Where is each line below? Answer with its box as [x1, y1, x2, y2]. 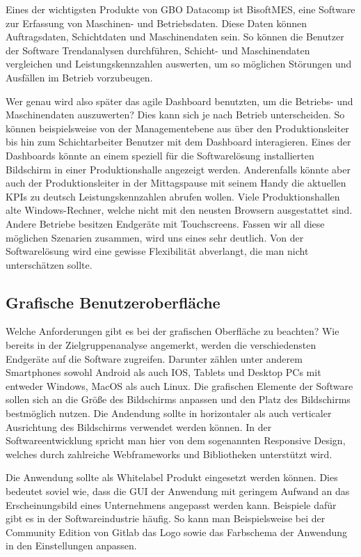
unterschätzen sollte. [6, 257, 93, 272]
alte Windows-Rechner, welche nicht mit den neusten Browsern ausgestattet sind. [6, 203, 353, 217]
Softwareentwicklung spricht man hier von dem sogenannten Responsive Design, [6, 433, 346, 448]
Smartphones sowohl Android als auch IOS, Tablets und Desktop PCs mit [6, 365, 321, 379]
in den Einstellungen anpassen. [6, 538, 137, 553]
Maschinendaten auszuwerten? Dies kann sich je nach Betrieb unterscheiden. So [6, 107, 345, 122]
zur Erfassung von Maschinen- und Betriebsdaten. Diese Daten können [6, 15, 307, 30]
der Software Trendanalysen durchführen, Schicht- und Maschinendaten [6, 42, 310, 57]
